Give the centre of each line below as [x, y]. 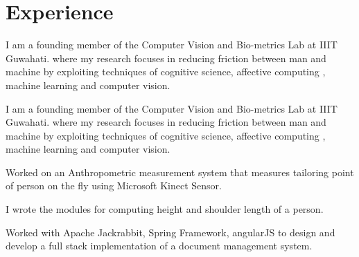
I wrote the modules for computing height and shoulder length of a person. [165, 209]
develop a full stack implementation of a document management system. [159, 246]
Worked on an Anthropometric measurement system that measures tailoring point [180, 172]
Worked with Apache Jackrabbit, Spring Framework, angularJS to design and [170, 232]
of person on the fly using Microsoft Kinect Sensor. [114, 185]
